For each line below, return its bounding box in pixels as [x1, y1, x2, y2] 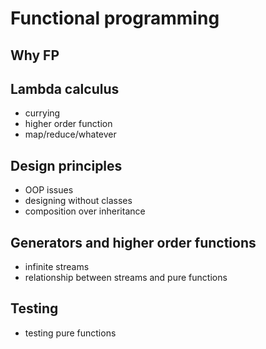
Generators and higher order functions [10, 234, 257, 251]
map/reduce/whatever [24, 128, 117, 141]
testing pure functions [24, 327, 117, 339]
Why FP [10, 47, 60, 64]
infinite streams [24, 261, 90, 273]
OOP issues [24, 184, 74, 196]
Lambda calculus [10, 80, 120, 97]
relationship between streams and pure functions [24, 272, 228, 284]
